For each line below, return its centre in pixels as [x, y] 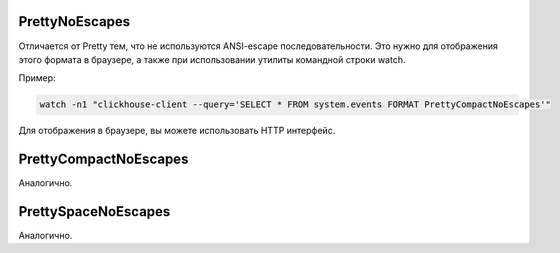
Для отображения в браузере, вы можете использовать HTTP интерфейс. [177, 131]
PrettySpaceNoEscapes [94, 211]
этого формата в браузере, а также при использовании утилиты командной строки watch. [212, 59]
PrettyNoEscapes [74, 21]
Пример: [37, 78]
